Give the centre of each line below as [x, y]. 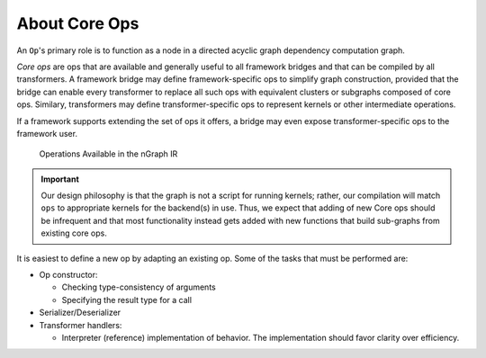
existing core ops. [74, 233]
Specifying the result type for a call [127, 300]
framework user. [47, 133]
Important [60, 179]
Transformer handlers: [81, 325]
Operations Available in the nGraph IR [108, 154]
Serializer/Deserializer [80, 313]
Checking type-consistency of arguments [139, 287]
